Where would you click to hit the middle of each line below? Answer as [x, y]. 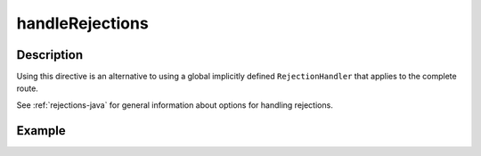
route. [28, 88]
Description [50, 55]
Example [41, 131]
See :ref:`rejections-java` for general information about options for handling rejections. [175, 105]
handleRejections [82, 23]
